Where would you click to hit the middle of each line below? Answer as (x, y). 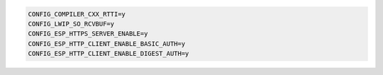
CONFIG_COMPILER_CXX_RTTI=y (77, 14)
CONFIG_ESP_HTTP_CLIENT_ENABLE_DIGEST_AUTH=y (109, 54)
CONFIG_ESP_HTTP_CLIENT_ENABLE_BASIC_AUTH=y (107, 44)
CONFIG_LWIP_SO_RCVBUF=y (71, 24)
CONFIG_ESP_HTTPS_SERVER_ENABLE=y (88, 34)
